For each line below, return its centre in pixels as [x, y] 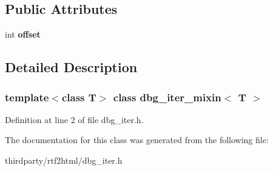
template [27, 97]
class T [79, 97]
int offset [23, 34]
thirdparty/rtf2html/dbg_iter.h [64, 160]
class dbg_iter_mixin [167, 97]
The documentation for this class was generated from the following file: [137, 140]
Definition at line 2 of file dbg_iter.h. [74, 119]
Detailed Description [71, 67]
